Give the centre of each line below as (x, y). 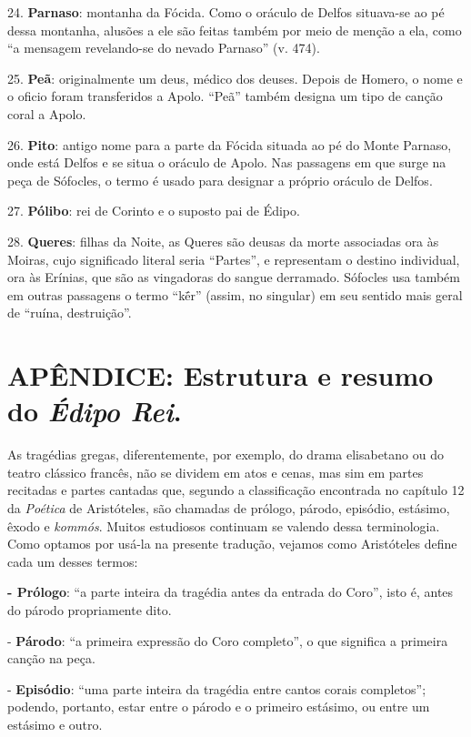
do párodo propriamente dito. (90, 609)
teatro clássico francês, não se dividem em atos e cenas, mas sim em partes (215, 472)
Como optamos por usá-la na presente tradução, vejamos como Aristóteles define (232, 544)
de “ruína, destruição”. (70, 313)
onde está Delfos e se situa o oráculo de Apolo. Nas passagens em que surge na (227, 162)
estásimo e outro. (55, 724)
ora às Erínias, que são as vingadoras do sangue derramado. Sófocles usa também (234, 277)
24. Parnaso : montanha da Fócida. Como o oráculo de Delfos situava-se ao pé (226, 12)
